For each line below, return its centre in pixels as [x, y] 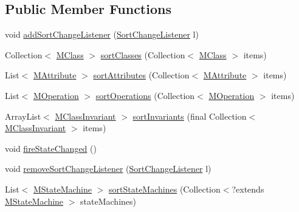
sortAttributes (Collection [141, 75]
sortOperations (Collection [145, 95]
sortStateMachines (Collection [165, 189]
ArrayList [23, 116]
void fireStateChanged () [51, 148]
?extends [248, 189]
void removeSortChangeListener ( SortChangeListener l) [108, 169]
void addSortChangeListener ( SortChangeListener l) [102, 34]
